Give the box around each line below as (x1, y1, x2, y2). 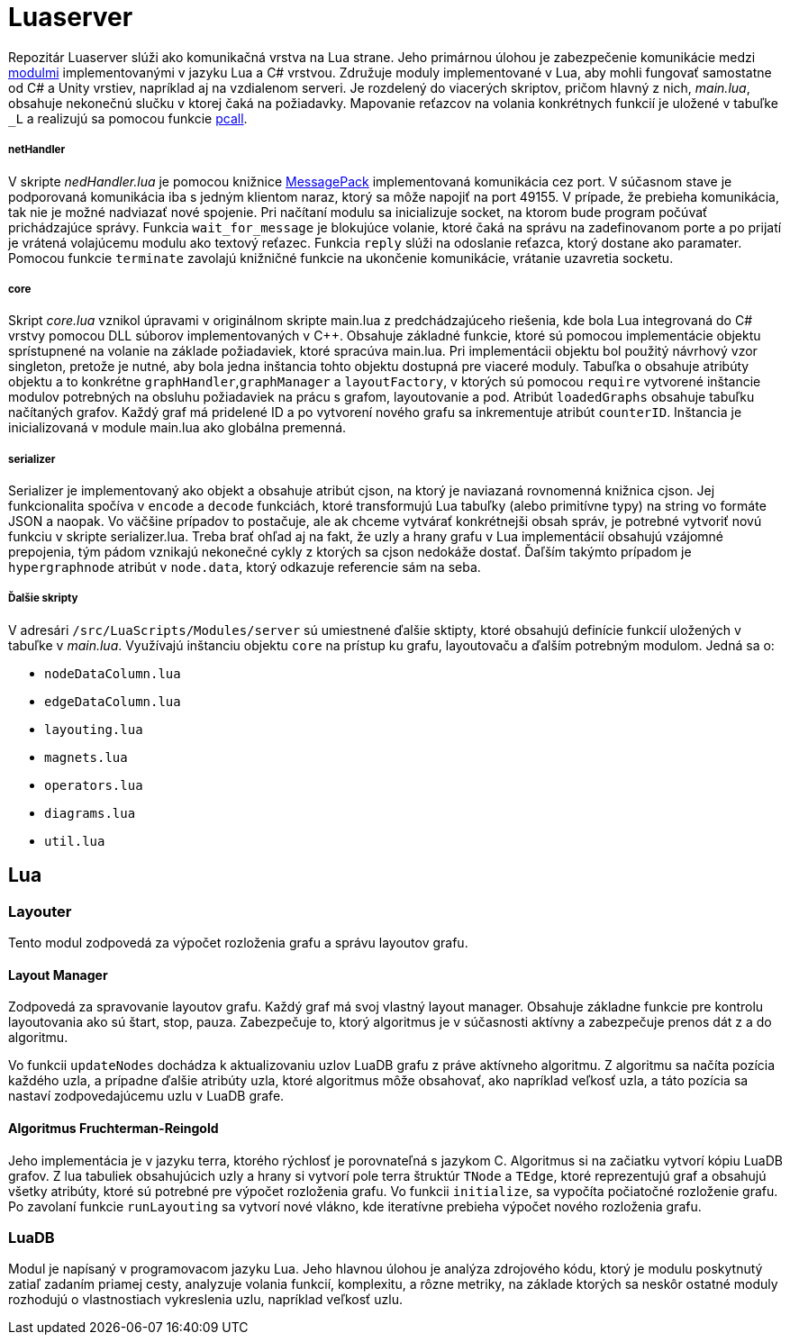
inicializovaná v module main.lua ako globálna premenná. (8, 420, 347, 436)
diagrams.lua (44, 805, 136, 821)
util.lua (44, 833, 105, 848)
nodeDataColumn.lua (44, 666, 181, 681)
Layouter (8, 902, 72, 920)
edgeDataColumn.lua (44, 694, 181, 709)
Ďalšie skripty (8, 592, 78, 605)
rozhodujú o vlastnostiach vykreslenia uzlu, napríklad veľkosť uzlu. (8, 1292, 403, 1308)
